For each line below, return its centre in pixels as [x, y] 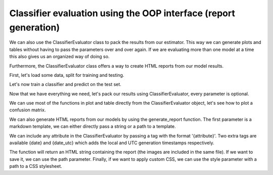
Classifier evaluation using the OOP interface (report [122, 13]
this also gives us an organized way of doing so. [59, 57]
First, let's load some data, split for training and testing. [67, 75]
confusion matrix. [28, 110]
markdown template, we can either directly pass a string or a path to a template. [93, 126]
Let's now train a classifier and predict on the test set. [65, 84]
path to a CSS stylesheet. [36, 166]
